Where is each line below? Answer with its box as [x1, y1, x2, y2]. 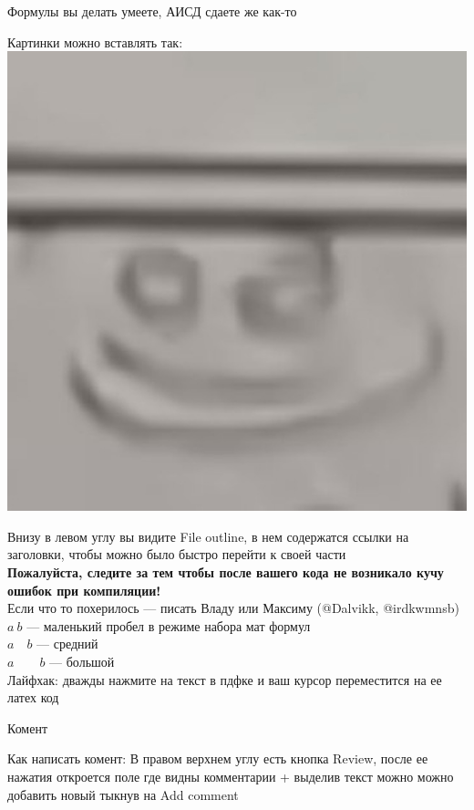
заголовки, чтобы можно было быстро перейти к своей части [7, 545, 346, 564]
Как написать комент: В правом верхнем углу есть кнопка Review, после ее [7, 749, 428, 768]
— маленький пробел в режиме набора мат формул [26, 616, 311, 635]
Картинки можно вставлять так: [7, 32, 183, 51]
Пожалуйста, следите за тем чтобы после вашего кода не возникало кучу [7, 562, 444, 581]
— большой [49, 651, 115, 670]
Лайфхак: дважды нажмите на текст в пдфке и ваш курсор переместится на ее [7, 670, 442, 689]
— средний [36, 634, 98, 653]
